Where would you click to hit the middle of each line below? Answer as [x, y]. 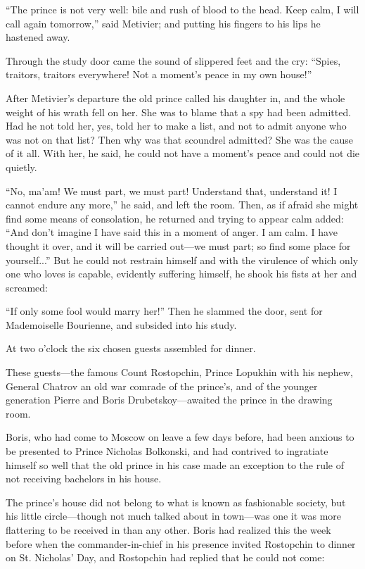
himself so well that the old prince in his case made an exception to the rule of [175, 464]
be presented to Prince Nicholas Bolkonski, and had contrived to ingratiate [167, 451]
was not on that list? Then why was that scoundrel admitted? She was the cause [179, 139]
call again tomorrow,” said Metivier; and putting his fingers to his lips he [163, 23]
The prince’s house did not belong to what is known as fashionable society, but [176, 502]
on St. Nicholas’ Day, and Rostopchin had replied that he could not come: [165, 557]
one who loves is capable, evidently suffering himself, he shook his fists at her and [181, 274]
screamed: [27, 287]
